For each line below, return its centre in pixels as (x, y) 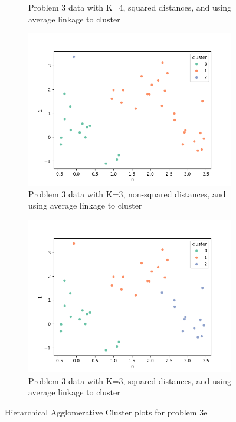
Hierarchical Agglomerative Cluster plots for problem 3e (106, 412)
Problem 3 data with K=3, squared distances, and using (130, 380)
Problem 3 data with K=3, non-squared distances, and (127, 194)
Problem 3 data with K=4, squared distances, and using (130, 7)
